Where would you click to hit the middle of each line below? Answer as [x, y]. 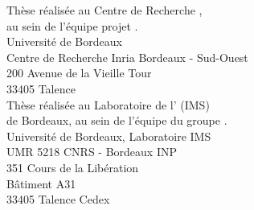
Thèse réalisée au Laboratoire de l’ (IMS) [108, 104]
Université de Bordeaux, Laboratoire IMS [109, 136]
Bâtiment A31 [41, 183]
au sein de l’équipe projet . [72, 25]
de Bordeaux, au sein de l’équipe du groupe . [117, 120]
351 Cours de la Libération [73, 167]
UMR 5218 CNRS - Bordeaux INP [92, 152]
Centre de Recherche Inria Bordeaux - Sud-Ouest [127, 57]
